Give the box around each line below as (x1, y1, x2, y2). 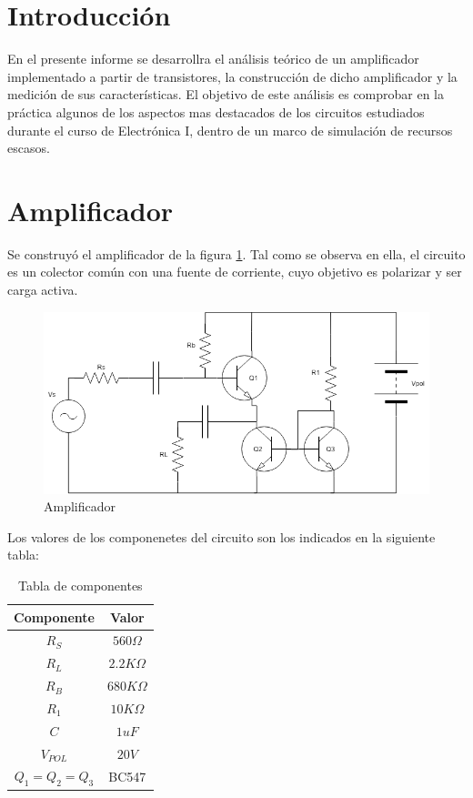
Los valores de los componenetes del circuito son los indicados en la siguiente (7, 527, 436, 546)
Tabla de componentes (18, 575, 143, 594)
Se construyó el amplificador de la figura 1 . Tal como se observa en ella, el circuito (7, 244, 466, 263)
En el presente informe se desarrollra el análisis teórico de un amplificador (7, 49, 419, 68)
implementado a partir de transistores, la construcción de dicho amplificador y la (7, 66, 458, 86)
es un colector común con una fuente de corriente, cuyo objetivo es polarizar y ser (7, 262, 462, 281)
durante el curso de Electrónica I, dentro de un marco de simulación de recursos (7, 120, 453, 139)
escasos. (7, 138, 50, 157)
